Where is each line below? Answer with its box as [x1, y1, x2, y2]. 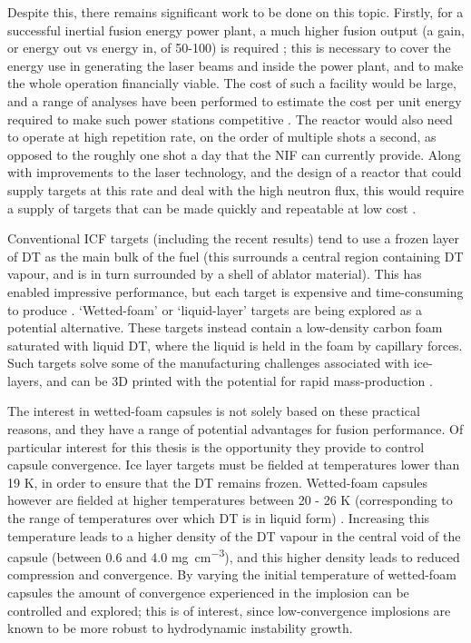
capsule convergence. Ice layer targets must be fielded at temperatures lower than [7, 455, 460, 474]
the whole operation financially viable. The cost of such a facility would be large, [7, 74, 456, 93]
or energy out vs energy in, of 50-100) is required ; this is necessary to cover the [7, 38, 451, 57]
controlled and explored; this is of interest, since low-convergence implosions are [7, 600, 451, 619]
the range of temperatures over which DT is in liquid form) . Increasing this [7, 509, 430, 528]
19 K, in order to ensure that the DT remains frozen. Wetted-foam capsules [7, 472, 428, 491]
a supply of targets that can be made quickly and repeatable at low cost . [7, 198, 417, 217]
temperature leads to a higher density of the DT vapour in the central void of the [7, 526, 461, 545]
